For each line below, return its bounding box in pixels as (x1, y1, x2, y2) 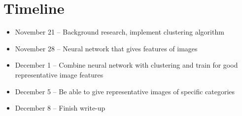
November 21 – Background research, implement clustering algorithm (15, 27, 224, 37)
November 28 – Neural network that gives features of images (15, 43, 198, 53)
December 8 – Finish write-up (15, 103, 105, 113)
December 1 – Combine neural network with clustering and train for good (15, 60, 238, 70)
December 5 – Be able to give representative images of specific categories (15, 86, 235, 96)
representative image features (15, 69, 104, 79)
